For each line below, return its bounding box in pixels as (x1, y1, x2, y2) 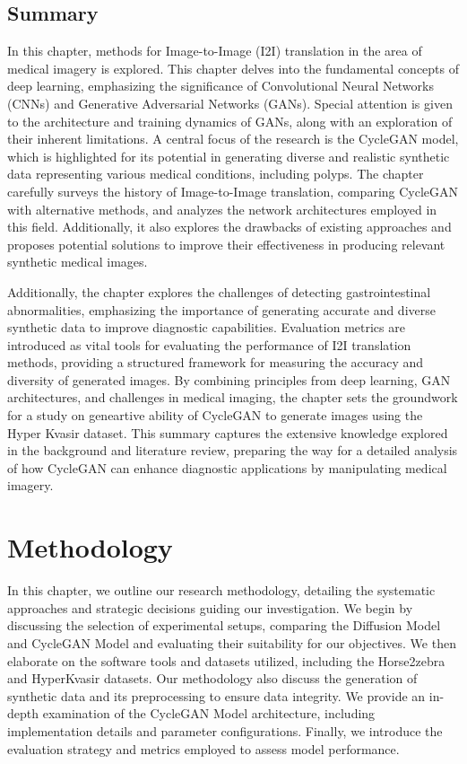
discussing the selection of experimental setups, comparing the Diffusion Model (7, 616, 441, 635)
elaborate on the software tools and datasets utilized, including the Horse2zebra (7, 651, 445, 670)
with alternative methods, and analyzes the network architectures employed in (7, 199, 437, 218)
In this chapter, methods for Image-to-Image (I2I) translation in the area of (7, 41, 422, 60)
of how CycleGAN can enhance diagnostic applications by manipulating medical (7, 458, 447, 477)
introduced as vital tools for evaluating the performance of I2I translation (7, 335, 411, 354)
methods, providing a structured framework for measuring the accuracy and (7, 353, 424, 372)
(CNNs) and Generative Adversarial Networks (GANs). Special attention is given (7, 93, 453, 112)
